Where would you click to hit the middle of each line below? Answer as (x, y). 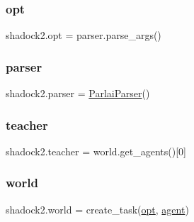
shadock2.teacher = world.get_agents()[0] (96, 151)
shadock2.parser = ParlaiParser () (78, 93)
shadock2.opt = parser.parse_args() (84, 35)
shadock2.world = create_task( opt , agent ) (97, 209)
